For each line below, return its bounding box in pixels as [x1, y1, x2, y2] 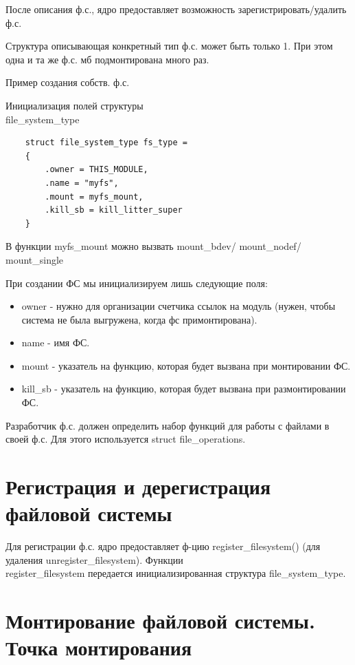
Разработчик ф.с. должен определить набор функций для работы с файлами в [5, 418, 330, 432]
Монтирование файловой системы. [5, 606, 315, 635]
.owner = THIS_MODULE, [45, 165, 148, 175]
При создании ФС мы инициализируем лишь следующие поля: [5, 275, 268, 290]
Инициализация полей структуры [5, 98, 144, 112]
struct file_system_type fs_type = [25, 138, 187, 148]
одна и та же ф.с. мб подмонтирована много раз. [5, 52, 209, 66]
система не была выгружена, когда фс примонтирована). [21, 312, 257, 326]
